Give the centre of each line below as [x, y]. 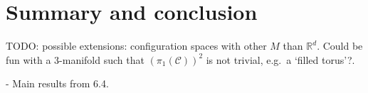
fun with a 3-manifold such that [75, 59]
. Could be [340, 46]
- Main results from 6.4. [57, 83]
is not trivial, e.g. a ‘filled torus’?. [280, 59]
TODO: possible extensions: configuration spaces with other [136, 46]
